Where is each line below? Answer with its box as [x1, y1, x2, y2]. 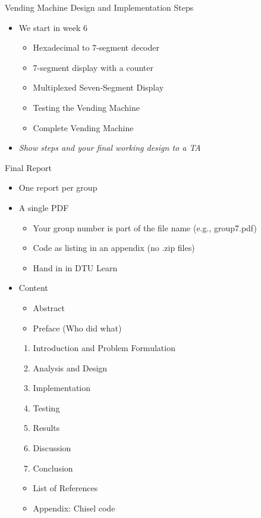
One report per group [18, 181, 98, 194]
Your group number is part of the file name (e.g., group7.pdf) [33, 221, 257, 234]
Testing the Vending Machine [33, 101, 140, 113]
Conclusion [33, 461, 73, 474]
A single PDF [18, 201, 69, 213]
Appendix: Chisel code [33, 501, 115, 514]
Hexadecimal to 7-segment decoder [33, 41, 160, 54]
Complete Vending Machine [33, 121, 134, 134]
